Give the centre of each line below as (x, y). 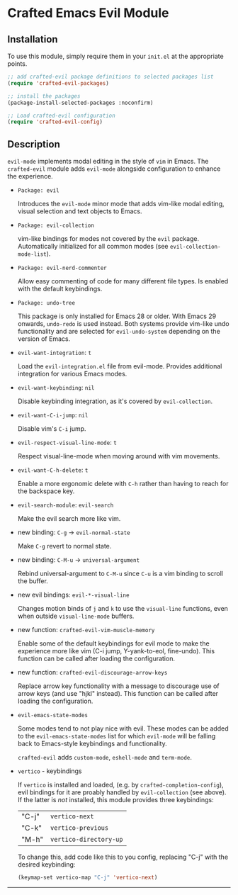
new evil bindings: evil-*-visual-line (73, 595)
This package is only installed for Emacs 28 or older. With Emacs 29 (117, 316)
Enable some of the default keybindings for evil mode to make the (114, 643)
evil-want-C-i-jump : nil (53, 415)
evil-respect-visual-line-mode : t (67, 443)
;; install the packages (44, 96)
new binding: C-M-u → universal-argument (79, 560)
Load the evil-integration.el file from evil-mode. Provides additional (120, 366)
